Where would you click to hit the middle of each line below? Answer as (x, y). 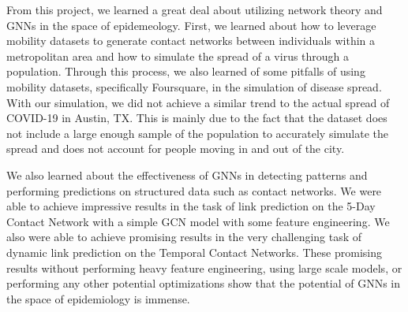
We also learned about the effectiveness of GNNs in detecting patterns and (187, 175)
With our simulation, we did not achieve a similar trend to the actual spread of (198, 102)
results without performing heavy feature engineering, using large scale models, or (204, 267)
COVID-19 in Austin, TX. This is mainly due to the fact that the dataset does (197, 118)
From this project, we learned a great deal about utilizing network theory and (195, 9)
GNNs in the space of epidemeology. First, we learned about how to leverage (191, 25)
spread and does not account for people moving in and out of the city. (176, 149)
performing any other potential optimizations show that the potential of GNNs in (204, 283)
